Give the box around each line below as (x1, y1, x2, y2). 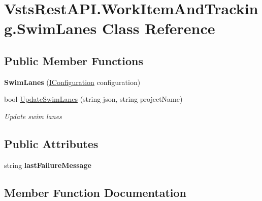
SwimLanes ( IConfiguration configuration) (4, 76, 141, 87)
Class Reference (102, 18, 215, 39)
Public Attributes (4, 135, 99, 151)
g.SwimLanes (4, 18, 97, 39)
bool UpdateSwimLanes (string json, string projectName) (4, 94, 183, 104)
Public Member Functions (4, 52, 143, 68)
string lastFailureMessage (4, 159, 91, 170)
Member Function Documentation (4, 184, 187, 200)
